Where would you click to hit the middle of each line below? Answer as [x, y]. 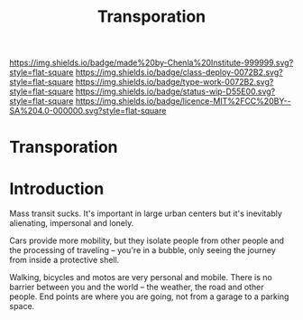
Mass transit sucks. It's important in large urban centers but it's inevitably [146, 213]
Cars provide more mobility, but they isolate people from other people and [147, 240]
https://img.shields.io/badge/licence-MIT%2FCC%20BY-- [183, 101]
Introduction [57, 188]
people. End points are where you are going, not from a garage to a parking [149, 296]
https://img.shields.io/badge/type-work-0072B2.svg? [174, 82]
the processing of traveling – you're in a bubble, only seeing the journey [143, 250]
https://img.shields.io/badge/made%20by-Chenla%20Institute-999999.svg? [151, 63]
